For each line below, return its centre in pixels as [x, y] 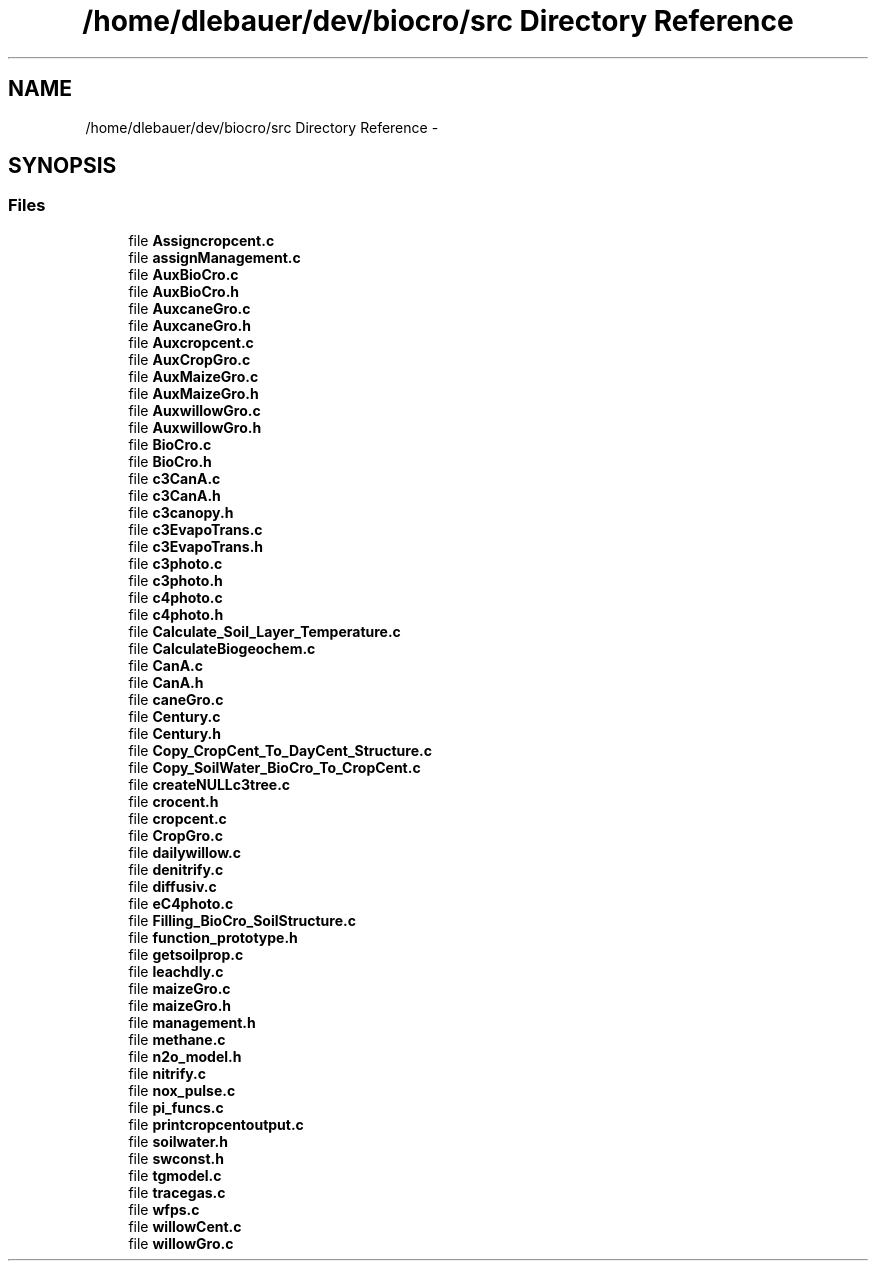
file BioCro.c [170, 444]
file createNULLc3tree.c [209, 784]
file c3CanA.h [174, 495]
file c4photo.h [176, 614]
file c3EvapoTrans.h [196, 546]
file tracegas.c [177, 1192]
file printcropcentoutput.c [216, 1124]
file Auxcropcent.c [191, 342]
